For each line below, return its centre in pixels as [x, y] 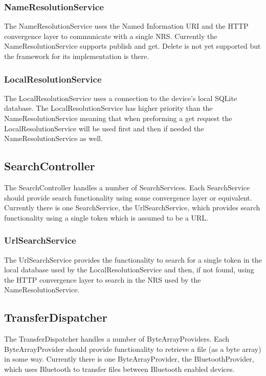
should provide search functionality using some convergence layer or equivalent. [128, 197]
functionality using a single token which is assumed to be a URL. [106, 217]
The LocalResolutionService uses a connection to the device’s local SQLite [121, 98]
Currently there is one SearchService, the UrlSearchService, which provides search [132, 207]
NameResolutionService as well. [53, 138]
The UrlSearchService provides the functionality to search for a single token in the [133, 259]
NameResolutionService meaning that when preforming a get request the [118, 118]
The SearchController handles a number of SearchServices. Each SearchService [127, 187]
